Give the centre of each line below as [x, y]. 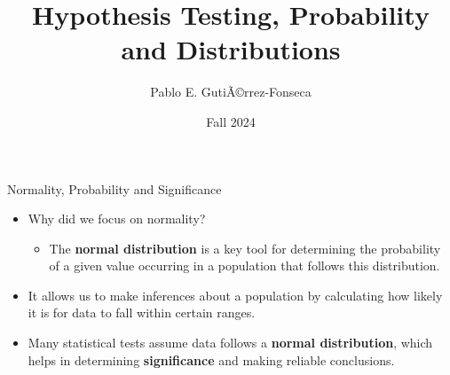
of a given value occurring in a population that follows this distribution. [245, 266]
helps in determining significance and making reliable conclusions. [211, 359]
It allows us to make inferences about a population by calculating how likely [235, 295]
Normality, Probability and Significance [114, 188]
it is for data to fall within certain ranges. [142, 312]
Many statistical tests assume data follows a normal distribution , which [230, 343]
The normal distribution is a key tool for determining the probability [245, 248]
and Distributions [231, 49]
